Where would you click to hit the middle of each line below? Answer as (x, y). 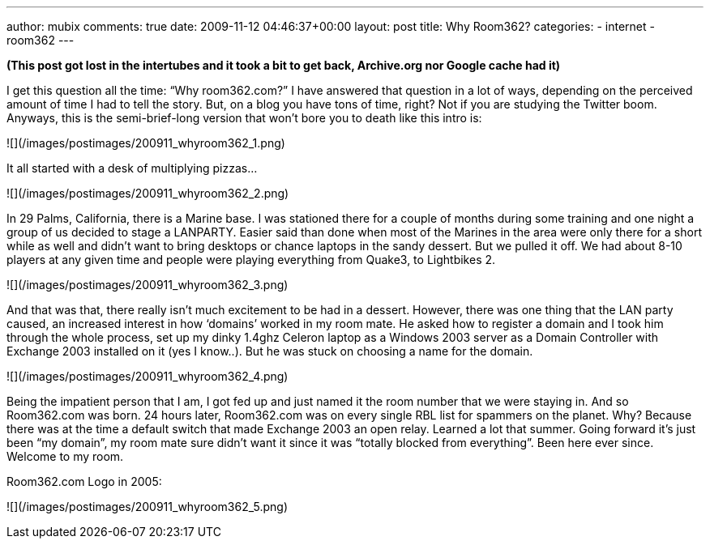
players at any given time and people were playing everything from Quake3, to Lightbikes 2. (251, 260)
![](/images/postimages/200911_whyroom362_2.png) (148, 193)
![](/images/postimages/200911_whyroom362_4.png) (148, 376)
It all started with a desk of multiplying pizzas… (132, 168)
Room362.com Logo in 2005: (84, 481)
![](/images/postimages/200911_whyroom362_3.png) (148, 285)
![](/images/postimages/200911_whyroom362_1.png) (146, 143)
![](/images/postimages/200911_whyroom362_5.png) (147, 507)
